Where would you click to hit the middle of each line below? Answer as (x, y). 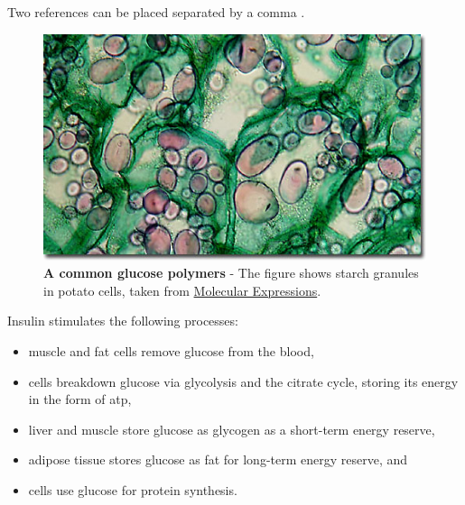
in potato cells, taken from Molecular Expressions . (182, 290)
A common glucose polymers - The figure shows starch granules (231, 273)
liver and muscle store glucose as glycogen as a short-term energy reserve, (232, 429)
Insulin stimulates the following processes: (123, 321)
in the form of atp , (80, 399)
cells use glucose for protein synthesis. (133, 489)
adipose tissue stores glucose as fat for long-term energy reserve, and (218, 459)
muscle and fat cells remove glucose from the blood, (171, 350)
